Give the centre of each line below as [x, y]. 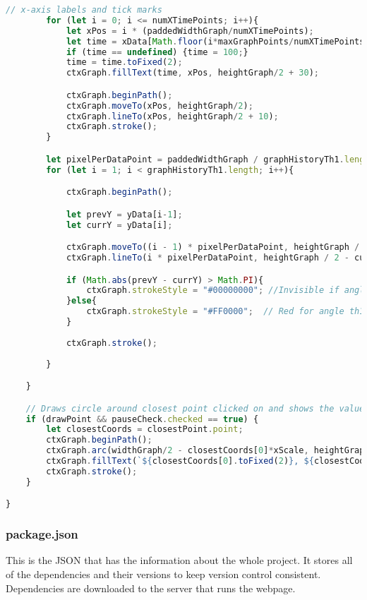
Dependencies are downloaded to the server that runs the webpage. [151, 588]
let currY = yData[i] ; [119, 225]
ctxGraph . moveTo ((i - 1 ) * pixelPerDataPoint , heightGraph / [213, 247]
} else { [81, 301]
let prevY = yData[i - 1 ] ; [124, 214]
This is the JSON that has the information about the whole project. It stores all [179, 560]
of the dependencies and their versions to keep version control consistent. [163, 574]
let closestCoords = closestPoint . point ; [145, 430]
